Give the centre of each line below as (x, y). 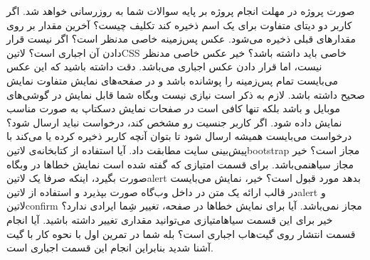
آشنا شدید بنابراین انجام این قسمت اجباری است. (110, 248)
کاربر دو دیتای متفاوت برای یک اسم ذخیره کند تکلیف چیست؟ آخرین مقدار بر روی (179, 25)
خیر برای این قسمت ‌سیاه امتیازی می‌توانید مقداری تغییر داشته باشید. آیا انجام (170, 219)
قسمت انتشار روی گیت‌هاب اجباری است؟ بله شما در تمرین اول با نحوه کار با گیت (181, 233)
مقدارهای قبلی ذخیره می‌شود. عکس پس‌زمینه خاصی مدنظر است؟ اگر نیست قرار (181, 39)
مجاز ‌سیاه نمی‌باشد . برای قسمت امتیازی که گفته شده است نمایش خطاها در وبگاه (180, 164)
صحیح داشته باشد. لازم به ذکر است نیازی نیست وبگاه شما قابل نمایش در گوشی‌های (186, 94)
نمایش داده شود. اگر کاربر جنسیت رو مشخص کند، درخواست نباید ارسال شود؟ (174, 122)
